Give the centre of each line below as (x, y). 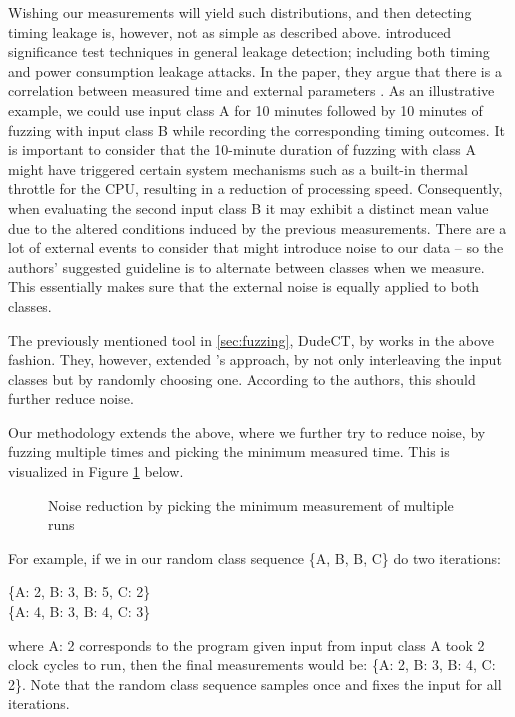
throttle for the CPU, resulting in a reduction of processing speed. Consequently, (255, 188)
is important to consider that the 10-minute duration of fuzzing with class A (242, 149)
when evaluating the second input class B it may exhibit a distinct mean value (248, 207)
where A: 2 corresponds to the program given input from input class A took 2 (246, 644)
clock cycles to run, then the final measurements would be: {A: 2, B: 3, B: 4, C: (252, 664)
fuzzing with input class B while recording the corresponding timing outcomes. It (256, 129)
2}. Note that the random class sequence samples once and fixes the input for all (255, 683)
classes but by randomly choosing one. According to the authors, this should (242, 378)
